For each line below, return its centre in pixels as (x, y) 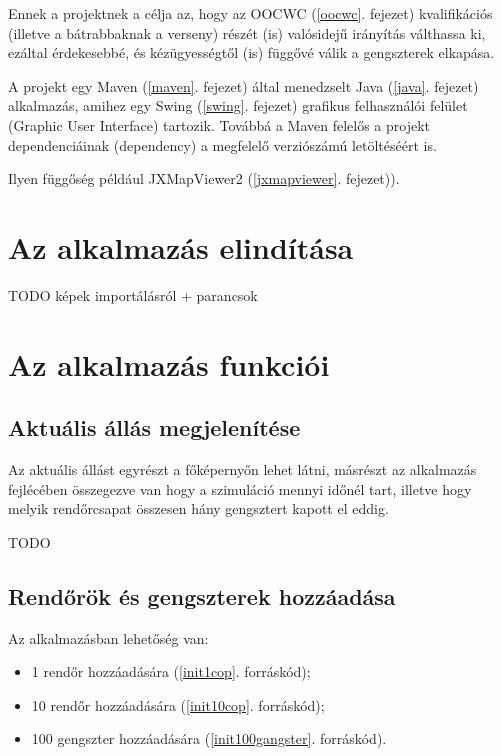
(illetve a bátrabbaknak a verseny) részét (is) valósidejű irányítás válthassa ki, (247, 32)
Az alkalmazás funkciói (169, 363)
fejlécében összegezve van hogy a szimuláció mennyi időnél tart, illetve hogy (240, 488)
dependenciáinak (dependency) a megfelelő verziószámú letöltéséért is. (222, 144)
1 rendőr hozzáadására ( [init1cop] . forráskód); (171, 671)
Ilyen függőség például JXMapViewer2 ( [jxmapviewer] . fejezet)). (204, 178)
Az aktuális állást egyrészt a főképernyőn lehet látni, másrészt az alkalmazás (242, 469)
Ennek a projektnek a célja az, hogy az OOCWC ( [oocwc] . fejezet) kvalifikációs (250, 13)
